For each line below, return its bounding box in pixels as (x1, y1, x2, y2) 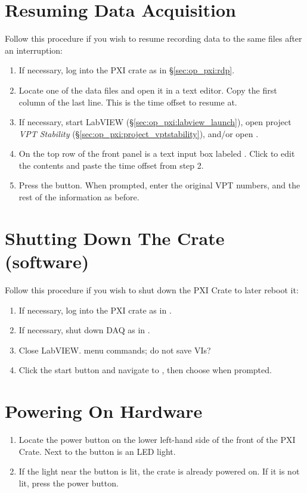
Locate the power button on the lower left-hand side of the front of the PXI (18, 433, 296, 446)
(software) (5, 249, 89, 274)
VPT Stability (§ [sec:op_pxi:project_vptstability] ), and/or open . (18, 127, 259, 139)
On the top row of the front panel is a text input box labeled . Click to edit (18, 147, 295, 160)
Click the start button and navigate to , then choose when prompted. (18, 364, 272, 376)
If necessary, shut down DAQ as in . (18, 324, 150, 336)
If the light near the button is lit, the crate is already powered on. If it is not (18, 465, 300, 478)
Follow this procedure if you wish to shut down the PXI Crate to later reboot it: (5, 283, 299, 296)
